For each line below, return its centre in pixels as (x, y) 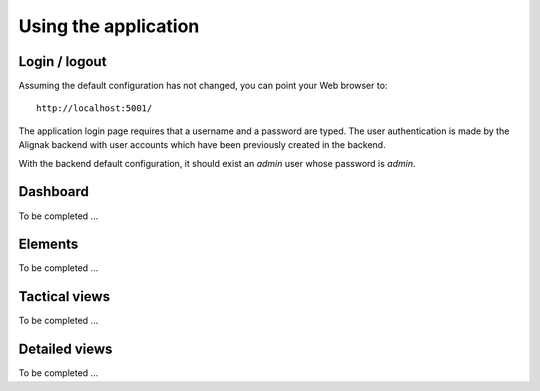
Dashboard (53, 191)
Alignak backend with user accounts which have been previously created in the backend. (202, 145)
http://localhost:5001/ (94, 108)
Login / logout (62, 61)
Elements (48, 244)
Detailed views (65, 349)
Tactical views (64, 296)
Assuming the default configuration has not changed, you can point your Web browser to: (203, 86)
